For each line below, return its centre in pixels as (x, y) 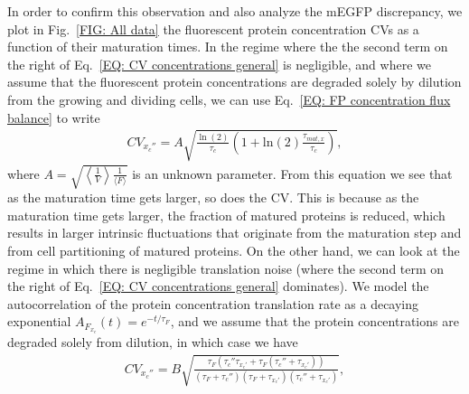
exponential (39, 321)
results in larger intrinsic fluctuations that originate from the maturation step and (234, 233)
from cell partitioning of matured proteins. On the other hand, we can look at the (234, 251)
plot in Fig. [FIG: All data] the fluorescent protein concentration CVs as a (213, 28)
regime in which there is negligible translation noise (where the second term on (226, 268)
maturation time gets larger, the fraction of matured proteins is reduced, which (226, 215)
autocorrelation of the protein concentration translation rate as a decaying (213, 303)
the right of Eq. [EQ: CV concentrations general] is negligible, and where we (219, 64)
